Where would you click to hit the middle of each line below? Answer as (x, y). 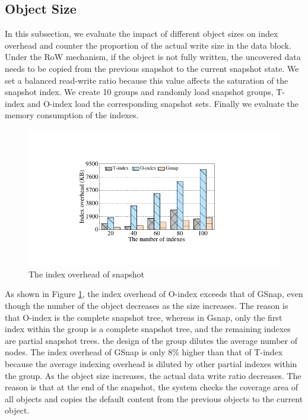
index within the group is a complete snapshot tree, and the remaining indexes (148, 329)
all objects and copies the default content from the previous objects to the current (154, 398)
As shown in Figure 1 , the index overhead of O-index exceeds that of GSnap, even (154, 294)
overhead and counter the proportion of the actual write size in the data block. (148, 45)
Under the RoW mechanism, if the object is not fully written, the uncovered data (153, 57)
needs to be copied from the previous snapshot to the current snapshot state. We (152, 68)
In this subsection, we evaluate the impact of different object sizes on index (142, 34)
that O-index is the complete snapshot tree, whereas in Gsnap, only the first (144, 317)
